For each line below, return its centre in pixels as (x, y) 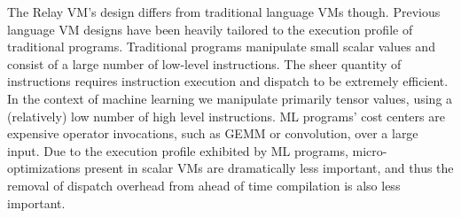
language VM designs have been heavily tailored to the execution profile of (210, 29)
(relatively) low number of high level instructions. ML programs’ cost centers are (226, 116)
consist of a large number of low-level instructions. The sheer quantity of (204, 63)
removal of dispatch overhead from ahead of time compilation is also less (204, 185)
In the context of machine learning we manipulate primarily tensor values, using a (230, 98)
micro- (370, 150)
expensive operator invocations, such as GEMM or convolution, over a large (213, 133)
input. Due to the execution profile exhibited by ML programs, (178, 150)
